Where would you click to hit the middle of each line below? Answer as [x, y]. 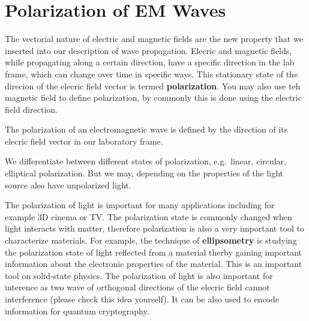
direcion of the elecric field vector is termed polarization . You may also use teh [153, 85]
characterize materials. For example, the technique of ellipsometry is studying [151, 240]
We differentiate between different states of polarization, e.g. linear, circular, [145, 161]
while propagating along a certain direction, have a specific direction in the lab [150, 62]
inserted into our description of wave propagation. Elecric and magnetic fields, [148, 50]
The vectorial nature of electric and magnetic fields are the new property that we [154, 39]
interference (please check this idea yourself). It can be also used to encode [142, 299]
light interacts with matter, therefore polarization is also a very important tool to [155, 228]
